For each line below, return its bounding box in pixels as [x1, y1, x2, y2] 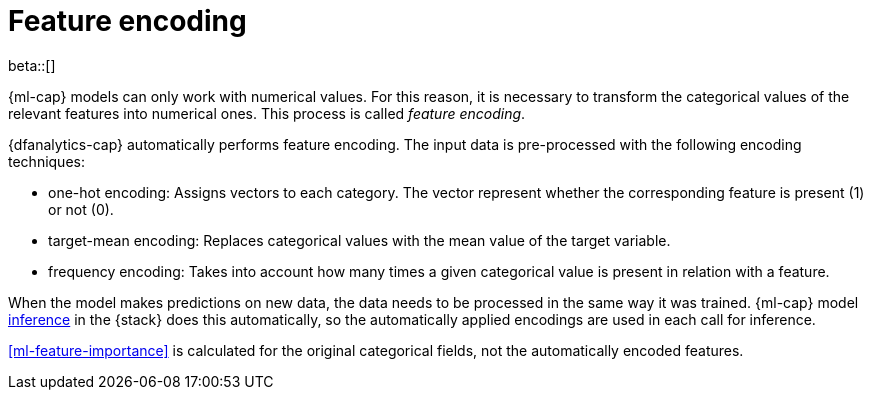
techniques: [8, 152, 85, 170]
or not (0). [48, 200, 114, 218]
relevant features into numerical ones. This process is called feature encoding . [8, 104, 526, 122]
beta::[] [8, 56, 56, 74]
